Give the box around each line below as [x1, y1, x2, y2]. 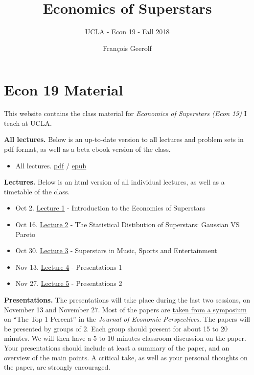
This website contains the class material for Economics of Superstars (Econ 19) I [4, 108, 247, 118]
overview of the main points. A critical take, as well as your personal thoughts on [4, 352, 248, 362]
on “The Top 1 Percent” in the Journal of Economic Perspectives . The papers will [4, 314, 251, 324]
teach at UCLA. [4, 117, 52, 128]
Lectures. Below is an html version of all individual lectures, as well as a [4, 177, 225, 187]
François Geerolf [103, 43, 152, 53]
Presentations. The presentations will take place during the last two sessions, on [4, 294, 250, 305]
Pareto [15, 229, 36, 239]
